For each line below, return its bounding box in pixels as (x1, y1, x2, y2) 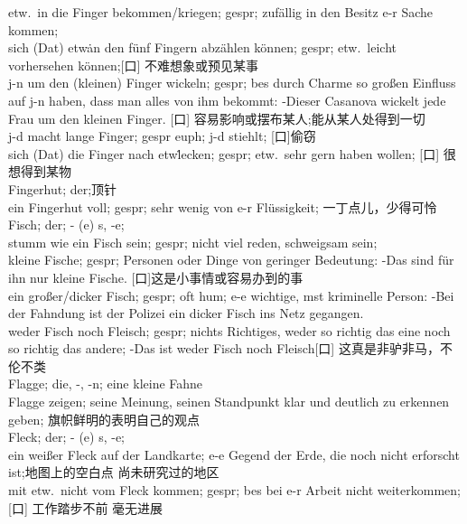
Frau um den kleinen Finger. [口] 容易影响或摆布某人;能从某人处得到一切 (8, 108, 425, 127)
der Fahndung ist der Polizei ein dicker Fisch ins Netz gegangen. (8, 304, 364, 323)
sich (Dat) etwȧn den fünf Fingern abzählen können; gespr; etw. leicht (8, 38, 397, 57)
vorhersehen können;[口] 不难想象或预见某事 (8, 55, 259, 74)
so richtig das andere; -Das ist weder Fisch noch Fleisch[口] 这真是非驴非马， (8, 339, 440, 358)
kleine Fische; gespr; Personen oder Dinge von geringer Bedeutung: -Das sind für (8, 250, 454, 269)
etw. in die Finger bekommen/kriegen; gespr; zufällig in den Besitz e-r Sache (8, 3, 434, 21)
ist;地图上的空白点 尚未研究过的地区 (8, 463, 219, 482)
